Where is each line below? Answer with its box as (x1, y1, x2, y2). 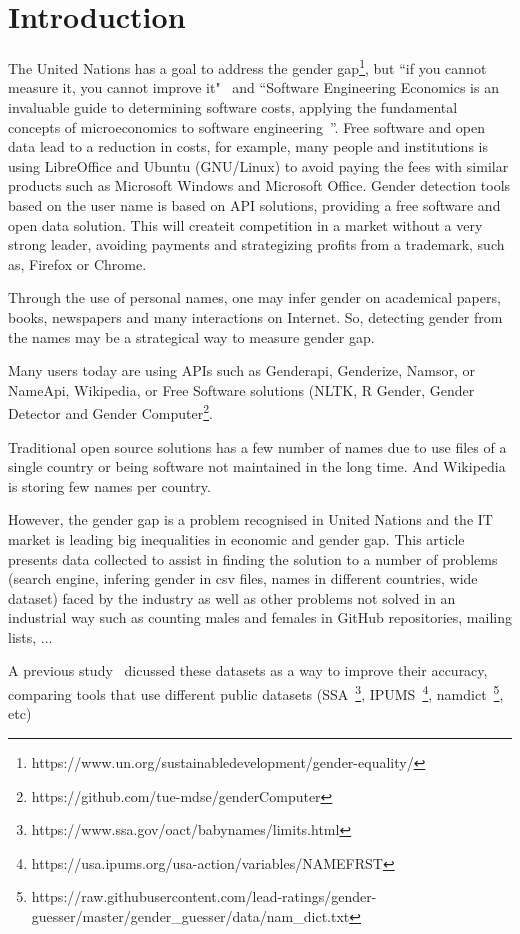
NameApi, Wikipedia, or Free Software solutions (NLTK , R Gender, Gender (8, 379, 475, 400)
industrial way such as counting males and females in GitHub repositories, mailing (8, 607, 512, 628)
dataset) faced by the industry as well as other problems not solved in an (8, 587, 456, 608)
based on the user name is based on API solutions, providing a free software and (8, 194, 501, 215)
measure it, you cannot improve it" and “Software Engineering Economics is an (8, 77, 499, 98)
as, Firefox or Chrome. (8, 253, 147, 274)
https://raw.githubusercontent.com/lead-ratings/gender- (31, 886, 377, 907)
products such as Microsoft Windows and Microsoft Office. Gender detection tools (8, 175, 511, 196)
